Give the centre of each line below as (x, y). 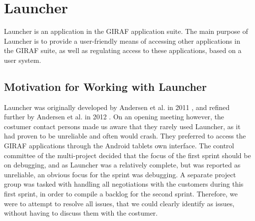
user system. (23, 60)
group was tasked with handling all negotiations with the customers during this (124, 184)
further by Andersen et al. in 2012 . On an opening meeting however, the (114, 117)
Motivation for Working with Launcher (105, 86)
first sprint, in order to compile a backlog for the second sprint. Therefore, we (121, 194)
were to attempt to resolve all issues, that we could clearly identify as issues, (119, 203)
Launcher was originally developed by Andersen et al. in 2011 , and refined (117, 107)
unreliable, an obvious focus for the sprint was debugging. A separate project (120, 174)
